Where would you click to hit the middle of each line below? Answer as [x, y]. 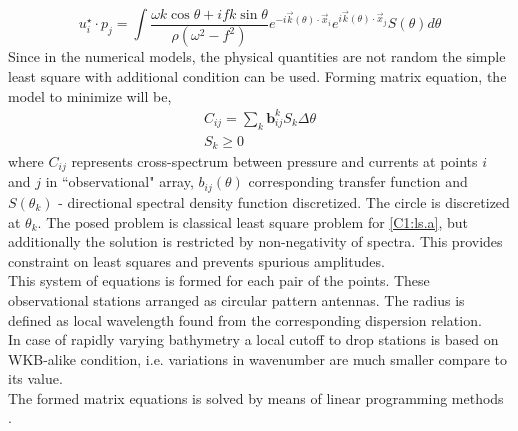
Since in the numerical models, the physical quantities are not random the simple [257, 56]
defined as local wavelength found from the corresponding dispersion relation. [245, 319]
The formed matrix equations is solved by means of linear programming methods [256, 397]
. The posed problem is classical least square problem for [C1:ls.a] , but [252, 221]
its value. [35, 378]
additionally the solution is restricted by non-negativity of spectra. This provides [255, 241]
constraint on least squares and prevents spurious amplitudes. [196, 260]
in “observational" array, [119, 181]
